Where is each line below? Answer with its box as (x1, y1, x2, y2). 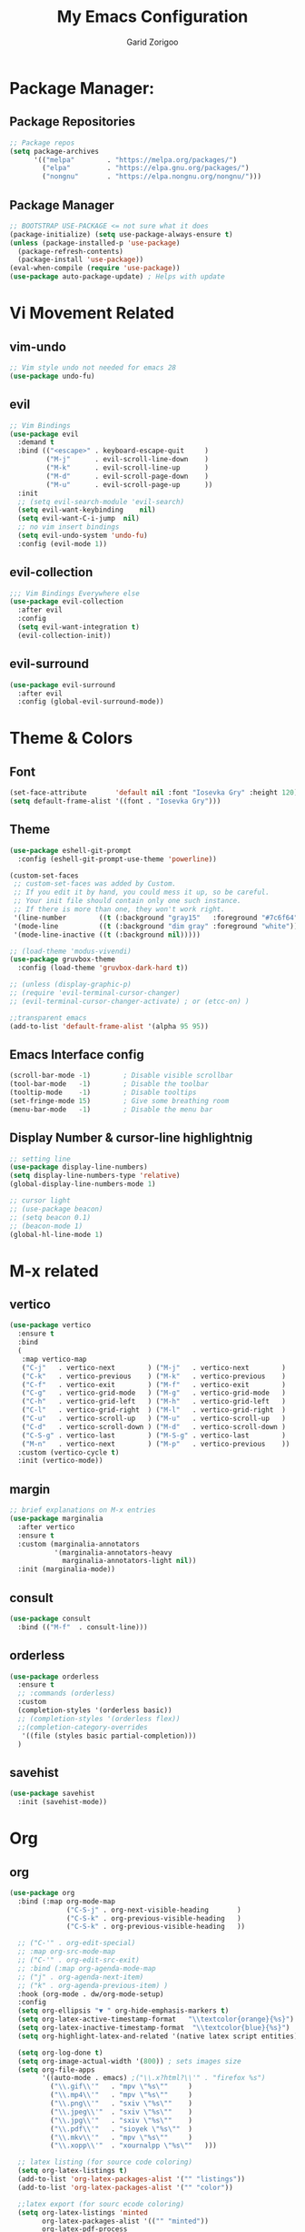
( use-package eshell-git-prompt (9, 846, 132, 855)
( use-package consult (9, 1614, 92, 1623)
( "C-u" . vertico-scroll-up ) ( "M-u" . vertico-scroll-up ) (21, 1414, 286, 1424)
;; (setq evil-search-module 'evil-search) (17, 497, 184, 506)
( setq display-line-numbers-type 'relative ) (9, 1172, 181, 1181)
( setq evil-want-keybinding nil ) (17, 505, 156, 515)
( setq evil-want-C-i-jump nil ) (17, 514, 141, 523)
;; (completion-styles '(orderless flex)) (17, 1714, 181, 1723)
